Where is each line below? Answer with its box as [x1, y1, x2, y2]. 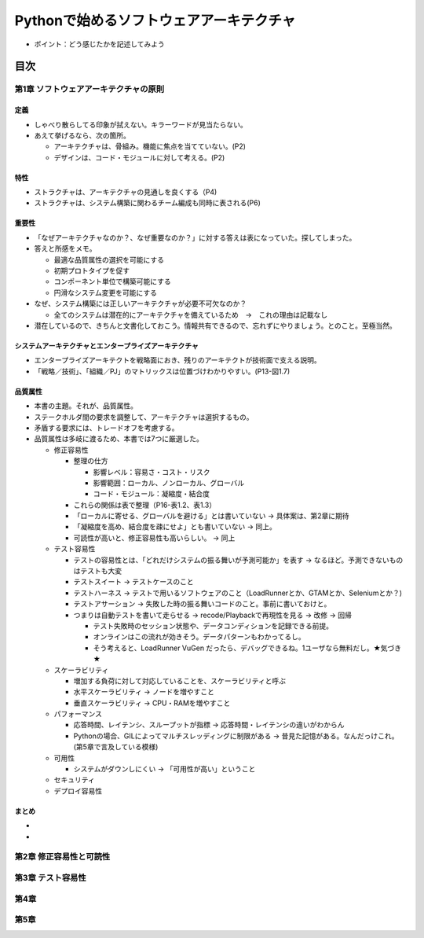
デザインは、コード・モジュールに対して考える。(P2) [53, 153, 225, 162]
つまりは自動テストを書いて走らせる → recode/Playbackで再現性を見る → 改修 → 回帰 [73, 610, 353, 620]
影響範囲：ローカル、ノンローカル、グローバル [93, 478, 245, 487]
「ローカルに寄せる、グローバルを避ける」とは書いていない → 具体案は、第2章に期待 [73, 511, 349, 520]
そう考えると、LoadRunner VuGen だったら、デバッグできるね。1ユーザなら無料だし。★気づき [93, 643, 402, 653]
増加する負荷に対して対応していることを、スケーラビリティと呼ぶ [73, 676, 287, 686]
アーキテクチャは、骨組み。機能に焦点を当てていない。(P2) [53, 142, 247, 151]
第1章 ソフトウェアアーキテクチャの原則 [14, 83, 165, 94]
